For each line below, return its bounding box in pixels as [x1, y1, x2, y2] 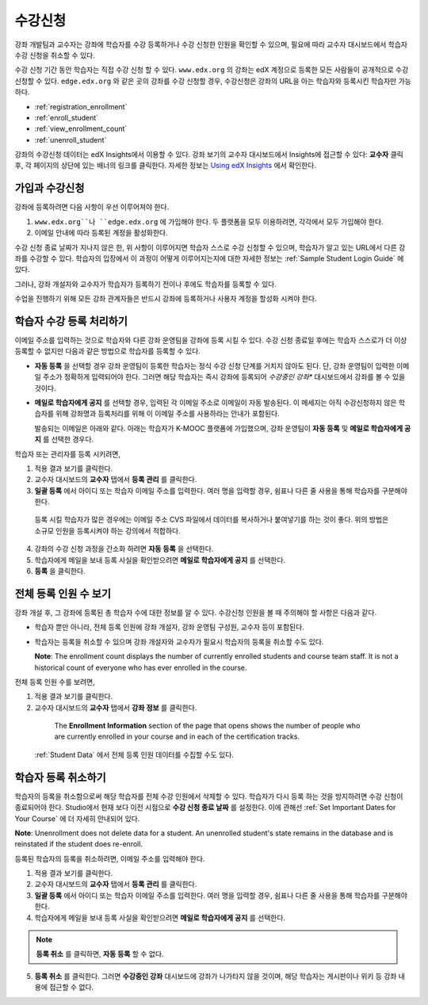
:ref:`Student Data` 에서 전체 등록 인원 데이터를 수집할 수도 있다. [34, 750, 234, 759]
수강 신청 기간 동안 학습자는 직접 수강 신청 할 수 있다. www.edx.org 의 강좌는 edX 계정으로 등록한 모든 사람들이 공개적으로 [14, 65, 394, 75]
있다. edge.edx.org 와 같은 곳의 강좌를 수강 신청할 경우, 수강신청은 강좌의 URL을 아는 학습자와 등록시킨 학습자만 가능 [44, 76, 411, 86]
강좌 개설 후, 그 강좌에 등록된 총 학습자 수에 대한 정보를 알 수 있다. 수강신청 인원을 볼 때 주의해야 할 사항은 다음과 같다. [14, 607, 376, 617]
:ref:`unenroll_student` [34, 135, 107, 144]
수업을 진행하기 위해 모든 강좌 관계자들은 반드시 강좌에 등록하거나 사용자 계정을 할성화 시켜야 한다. [14, 294, 317, 304]
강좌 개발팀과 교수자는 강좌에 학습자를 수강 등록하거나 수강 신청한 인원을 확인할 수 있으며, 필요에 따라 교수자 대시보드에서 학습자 [14, 40, 408, 49]
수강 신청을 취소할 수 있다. [14, 50, 95, 59]
